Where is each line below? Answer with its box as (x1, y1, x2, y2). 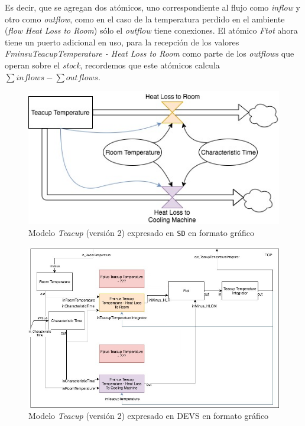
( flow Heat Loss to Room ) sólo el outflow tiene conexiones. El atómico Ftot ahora (5, 24, 298, 37)
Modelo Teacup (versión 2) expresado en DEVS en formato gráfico (28, 409, 269, 422)
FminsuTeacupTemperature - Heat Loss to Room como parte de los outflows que (5, 47, 294, 60)
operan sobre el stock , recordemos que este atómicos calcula (5, 58, 220, 71)
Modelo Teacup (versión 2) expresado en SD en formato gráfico (28, 226, 254, 238)
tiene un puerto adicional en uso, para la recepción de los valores (5, 35, 239, 48)
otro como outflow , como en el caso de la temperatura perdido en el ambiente (5, 12, 285, 25)
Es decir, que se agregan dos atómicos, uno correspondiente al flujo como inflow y (5, 1, 300, 13)
